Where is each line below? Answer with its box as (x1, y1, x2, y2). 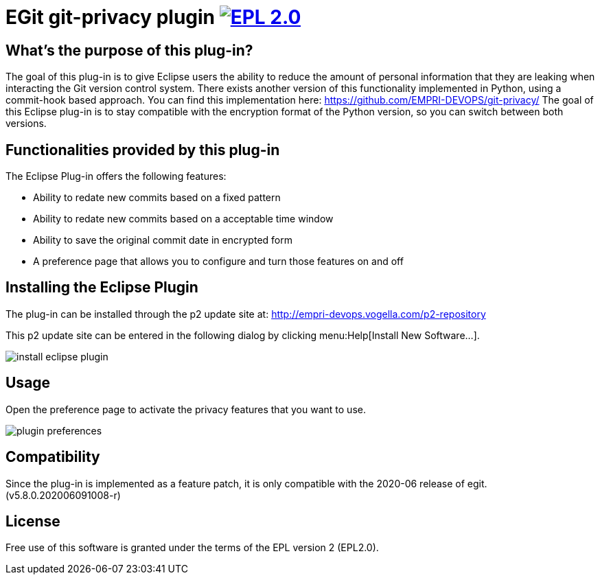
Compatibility (5, 448, 100, 466)
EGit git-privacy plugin (5, 5, 216, 29)
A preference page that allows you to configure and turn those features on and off (33, 255, 404, 268)
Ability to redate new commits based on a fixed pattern (33, 192, 281, 204)
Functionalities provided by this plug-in (5, 141, 280, 159)
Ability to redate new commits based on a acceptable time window (33, 213, 334, 225)
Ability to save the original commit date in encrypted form (33, 234, 292, 246)
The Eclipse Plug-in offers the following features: (5, 170, 227, 183)
